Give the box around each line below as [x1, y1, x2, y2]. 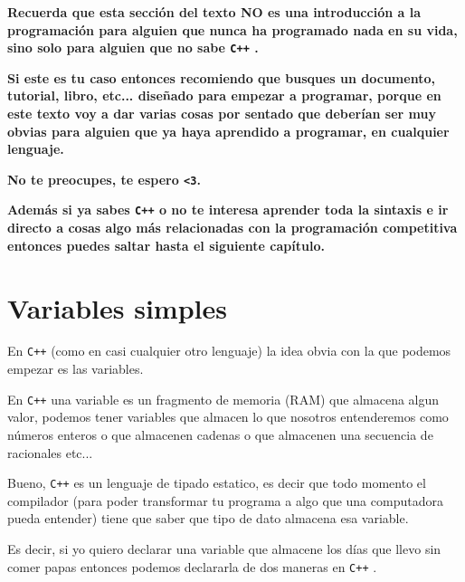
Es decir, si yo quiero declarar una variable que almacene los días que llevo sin [7, 539, 441, 558]
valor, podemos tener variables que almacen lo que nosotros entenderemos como [7, 407, 449, 426]
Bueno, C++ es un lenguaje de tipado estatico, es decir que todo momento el [7, 473, 426, 492]
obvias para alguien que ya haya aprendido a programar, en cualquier [7, 121, 450, 140]
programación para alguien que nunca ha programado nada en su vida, [7, 20, 458, 39]
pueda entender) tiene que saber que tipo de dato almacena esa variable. [7, 509, 409, 528]
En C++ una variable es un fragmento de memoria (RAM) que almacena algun [7, 389, 440, 408]
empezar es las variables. [7, 359, 144, 378]
